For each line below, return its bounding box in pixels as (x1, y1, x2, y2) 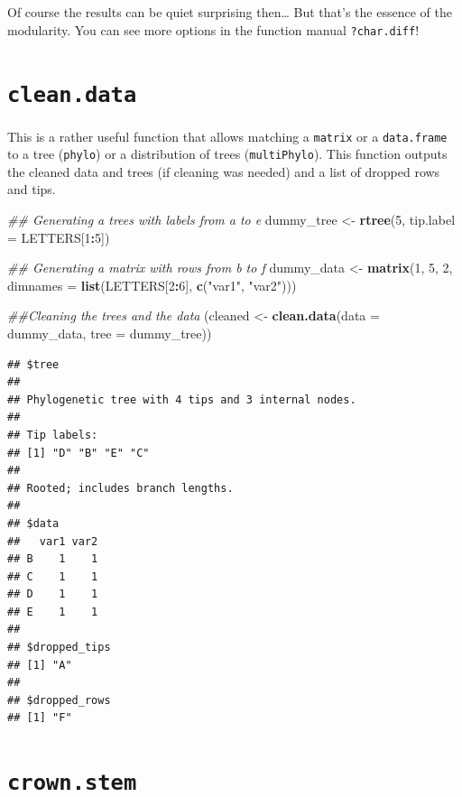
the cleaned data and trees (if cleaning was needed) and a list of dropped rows (7, 162, 440, 181)
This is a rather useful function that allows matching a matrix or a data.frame (7, 126, 448, 145)
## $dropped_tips (7, 641, 111, 654)
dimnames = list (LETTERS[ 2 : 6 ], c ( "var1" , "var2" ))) (7, 275, 297, 294)
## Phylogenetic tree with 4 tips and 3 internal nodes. (7, 393, 356, 406)
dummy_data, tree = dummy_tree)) (7, 323, 212, 342)
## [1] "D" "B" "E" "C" (7, 446, 150, 459)
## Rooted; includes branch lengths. (7, 481, 234, 495)
